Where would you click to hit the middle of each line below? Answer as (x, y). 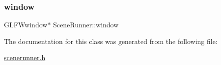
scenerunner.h (25, 57)
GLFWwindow (26, 25)
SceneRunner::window (86, 25)
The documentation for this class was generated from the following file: (111, 41)
